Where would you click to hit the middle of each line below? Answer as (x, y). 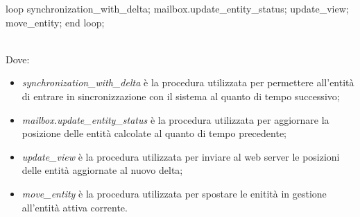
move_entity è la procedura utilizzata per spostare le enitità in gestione (174, 193)
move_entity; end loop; (55, 22)
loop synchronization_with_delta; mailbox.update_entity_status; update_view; (177, 8)
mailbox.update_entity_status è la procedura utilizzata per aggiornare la (175, 119)
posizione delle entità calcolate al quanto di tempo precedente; (154, 133)
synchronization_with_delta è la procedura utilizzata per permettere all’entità (188, 82)
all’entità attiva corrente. (75, 207)
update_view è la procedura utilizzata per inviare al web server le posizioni (181, 156)
